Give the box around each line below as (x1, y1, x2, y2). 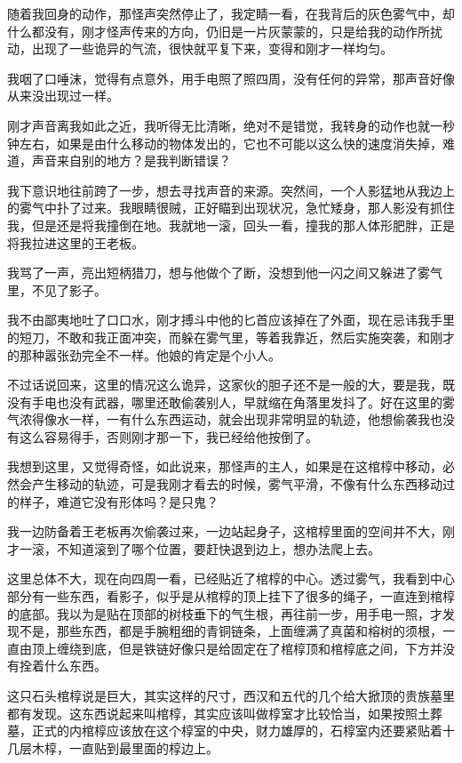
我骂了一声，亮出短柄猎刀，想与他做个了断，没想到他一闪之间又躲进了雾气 (7, 263, 442, 282)
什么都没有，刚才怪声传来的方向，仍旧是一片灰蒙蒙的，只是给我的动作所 (7, 21, 430, 40)
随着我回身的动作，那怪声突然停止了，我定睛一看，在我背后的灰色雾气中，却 (7, 4, 455, 22)
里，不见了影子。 (7, 280, 107, 299)
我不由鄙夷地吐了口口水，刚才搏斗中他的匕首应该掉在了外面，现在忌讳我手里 (7, 310, 455, 329)
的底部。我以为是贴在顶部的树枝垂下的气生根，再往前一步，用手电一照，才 (7, 604, 442, 622)
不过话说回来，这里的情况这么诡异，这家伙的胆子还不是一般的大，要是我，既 (7, 375, 455, 394)
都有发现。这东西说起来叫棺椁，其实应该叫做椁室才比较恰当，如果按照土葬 (7, 703, 442, 722)
